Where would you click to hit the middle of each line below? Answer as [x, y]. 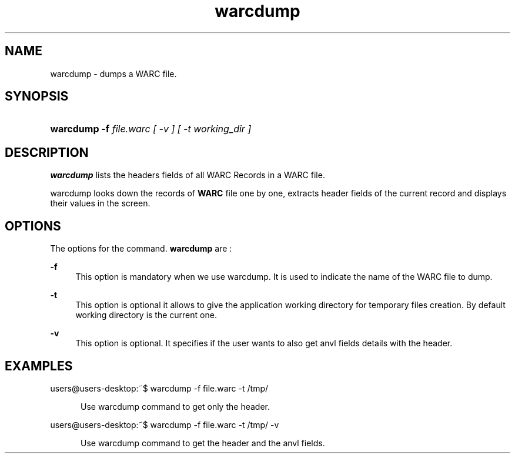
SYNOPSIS [37, 96]
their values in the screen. [100, 203]
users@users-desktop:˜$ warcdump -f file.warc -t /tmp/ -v [165, 424]
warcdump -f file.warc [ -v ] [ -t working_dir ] [151, 129]
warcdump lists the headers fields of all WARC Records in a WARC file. [188, 175]
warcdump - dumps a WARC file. [113, 73]
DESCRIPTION [47, 152]
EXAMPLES [39, 366]
